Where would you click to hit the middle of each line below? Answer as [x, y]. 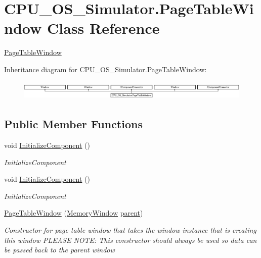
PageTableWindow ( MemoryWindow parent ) [74, 213]
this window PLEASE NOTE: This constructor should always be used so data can [130, 240]
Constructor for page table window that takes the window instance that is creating [130, 229]
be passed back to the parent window [59, 250]
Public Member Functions [73, 124]
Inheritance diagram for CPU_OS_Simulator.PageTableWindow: [105, 69]
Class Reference [103, 28]
